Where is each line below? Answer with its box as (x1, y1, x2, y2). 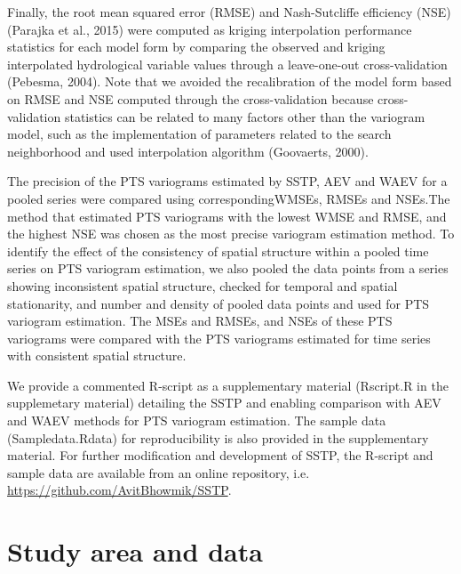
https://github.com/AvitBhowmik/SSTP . (7, 481, 232, 499)
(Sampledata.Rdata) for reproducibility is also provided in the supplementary (7, 428, 429, 447)
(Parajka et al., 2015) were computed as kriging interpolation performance (7, 20, 412, 38)
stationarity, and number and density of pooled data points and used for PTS (7, 294, 430, 312)
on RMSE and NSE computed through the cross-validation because (7, 89, 374, 108)
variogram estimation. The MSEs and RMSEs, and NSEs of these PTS (7, 311, 393, 330)
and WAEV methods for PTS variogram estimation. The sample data (7, 411, 386, 430)
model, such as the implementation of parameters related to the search (7, 125, 392, 143)
